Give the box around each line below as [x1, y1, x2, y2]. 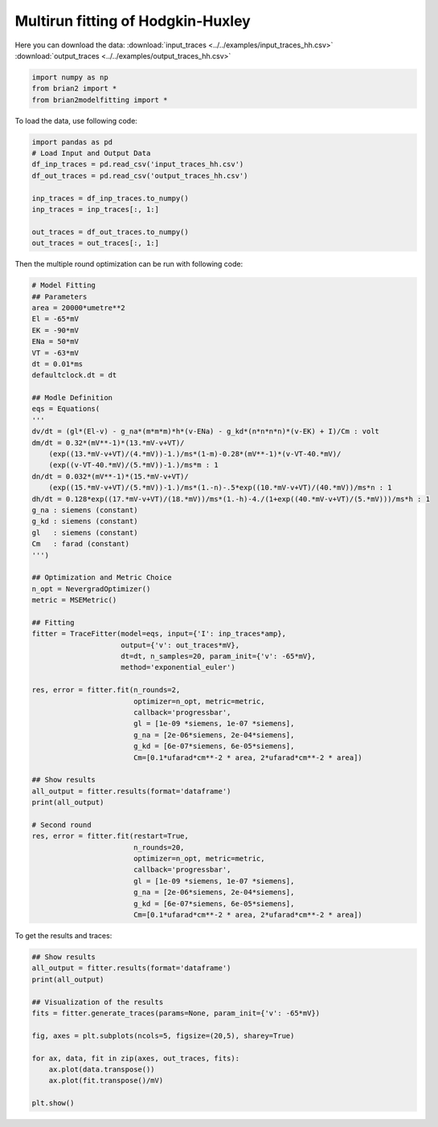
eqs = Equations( [31, 404, 100, 414]
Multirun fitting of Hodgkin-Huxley [14, 12, 251, 30]
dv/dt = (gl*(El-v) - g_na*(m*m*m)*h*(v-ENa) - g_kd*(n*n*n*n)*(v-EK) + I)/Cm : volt [31, 427, 379, 436]
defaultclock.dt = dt [31, 370, 117, 380]
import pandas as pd [31, 137, 113, 146]
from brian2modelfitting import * [31, 95, 168, 104]
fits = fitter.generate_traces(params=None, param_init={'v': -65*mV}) [31, 1008, 321, 1018]
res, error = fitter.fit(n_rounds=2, [31, 685, 181, 695]
